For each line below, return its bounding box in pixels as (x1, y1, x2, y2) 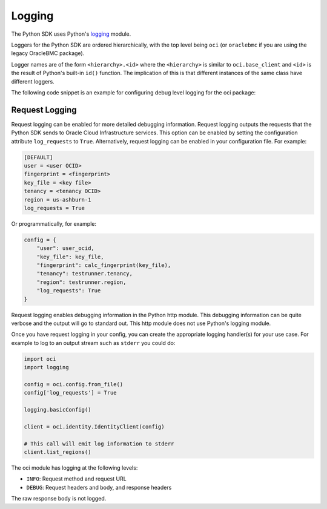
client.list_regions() (24, 448, 91, 456)
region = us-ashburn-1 (24, 196, 91, 203)
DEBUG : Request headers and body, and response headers (26, 484, 172, 491)
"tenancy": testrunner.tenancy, (36, 270, 133, 277)
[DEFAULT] (24, 154, 53, 160)
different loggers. (11, 77, 54, 85)
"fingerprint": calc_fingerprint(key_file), (36, 262, 171, 269)
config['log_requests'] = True (24, 389, 117, 396)
